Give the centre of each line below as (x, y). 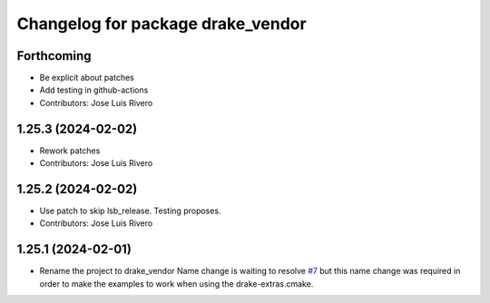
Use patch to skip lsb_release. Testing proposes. (130, 211)
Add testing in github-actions (94, 90)
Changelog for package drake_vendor (162, 24)
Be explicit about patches (87, 78)
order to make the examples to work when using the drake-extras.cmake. (176, 283)
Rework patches (70, 151)
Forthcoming (54, 56)
